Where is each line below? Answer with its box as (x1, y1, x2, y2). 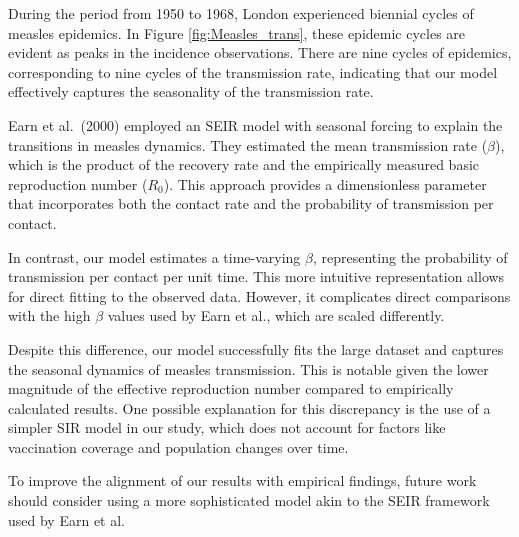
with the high (8, 305, 91, 326)
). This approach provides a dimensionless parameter (163, 173, 487, 194)
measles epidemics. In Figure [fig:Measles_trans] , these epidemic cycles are (8, 22, 466, 43)
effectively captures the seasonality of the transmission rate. (8, 81, 374, 102)
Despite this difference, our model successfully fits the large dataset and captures (8, 338, 504, 359)
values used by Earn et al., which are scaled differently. (107, 305, 445, 326)
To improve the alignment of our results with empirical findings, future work (8, 470, 477, 491)
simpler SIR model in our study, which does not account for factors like (8, 417, 446, 438)
